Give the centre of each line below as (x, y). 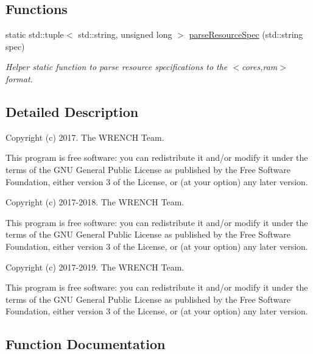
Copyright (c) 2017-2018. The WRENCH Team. (95, 202)
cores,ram (259, 67)
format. (19, 78)
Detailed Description (72, 111)
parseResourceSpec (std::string (246, 34)
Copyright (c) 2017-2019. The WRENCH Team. (95, 267)
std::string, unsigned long (125, 34)
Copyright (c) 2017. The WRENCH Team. (85, 137)
